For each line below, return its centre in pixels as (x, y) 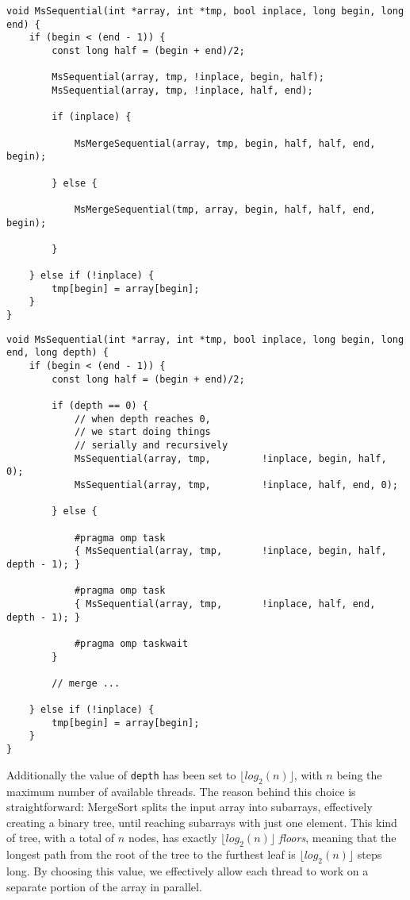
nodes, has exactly (172, 838)
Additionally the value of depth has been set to (121, 774)
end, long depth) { (57, 353)
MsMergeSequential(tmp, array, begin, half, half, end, (225, 209)
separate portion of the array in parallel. (104, 886)
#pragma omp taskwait (131, 643)
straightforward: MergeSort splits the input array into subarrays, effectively (190, 807)
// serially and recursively (151, 445)
